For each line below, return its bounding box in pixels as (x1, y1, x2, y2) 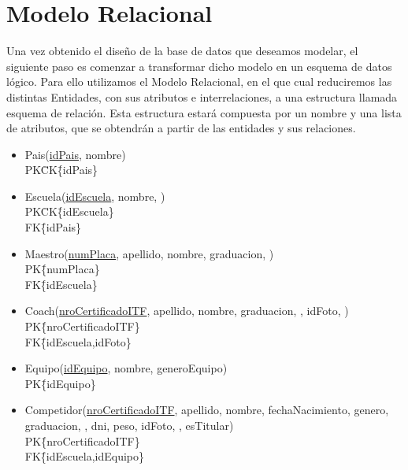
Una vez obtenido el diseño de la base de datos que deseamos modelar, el (6, 43, 358, 59)
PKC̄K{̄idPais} (24, 161, 98, 178)
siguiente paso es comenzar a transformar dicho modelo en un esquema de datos (6, 57, 392, 74)
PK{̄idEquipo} (24, 375, 96, 391)
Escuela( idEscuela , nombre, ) (24, 187, 165, 204)
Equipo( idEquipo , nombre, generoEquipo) (24, 360, 228, 376)
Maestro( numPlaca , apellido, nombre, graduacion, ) (24, 245, 274, 261)
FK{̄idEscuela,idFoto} (24, 333, 132, 350)
